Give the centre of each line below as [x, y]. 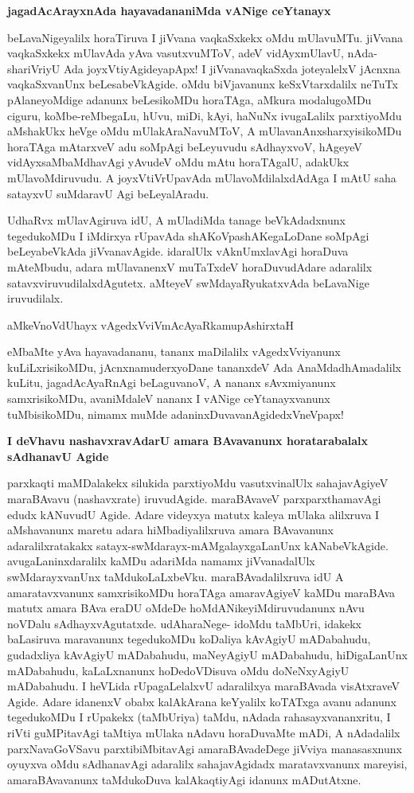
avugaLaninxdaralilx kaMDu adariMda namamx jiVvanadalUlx [161, 561]
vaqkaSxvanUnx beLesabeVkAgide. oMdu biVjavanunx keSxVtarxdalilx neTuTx [203, 84]
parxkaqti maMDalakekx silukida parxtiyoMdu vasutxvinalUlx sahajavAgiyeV [198, 483]
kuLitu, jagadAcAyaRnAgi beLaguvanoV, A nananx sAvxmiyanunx [172, 383]
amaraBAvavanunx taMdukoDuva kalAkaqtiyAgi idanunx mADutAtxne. [184, 779]
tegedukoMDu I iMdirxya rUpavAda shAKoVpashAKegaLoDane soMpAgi [188, 235]
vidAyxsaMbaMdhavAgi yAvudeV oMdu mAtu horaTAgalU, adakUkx [178, 162]
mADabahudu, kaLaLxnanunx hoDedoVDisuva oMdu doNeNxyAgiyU [178, 670]
